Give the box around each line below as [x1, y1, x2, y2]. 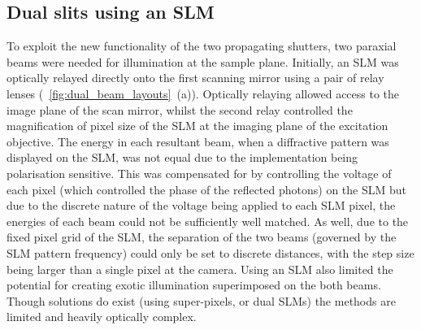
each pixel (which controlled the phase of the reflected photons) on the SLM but [7, 180, 407, 198]
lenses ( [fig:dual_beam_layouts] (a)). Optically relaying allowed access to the [7, 85, 400, 102]
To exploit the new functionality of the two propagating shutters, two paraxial [7, 37, 397, 54]
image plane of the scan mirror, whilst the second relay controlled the [7, 101, 353, 118]
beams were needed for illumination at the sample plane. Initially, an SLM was [7, 53, 399, 70]
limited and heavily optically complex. [7, 308, 197, 325]
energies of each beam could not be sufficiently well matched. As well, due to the [7, 212, 409, 229]
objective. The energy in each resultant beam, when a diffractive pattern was [7, 132, 389, 150]
